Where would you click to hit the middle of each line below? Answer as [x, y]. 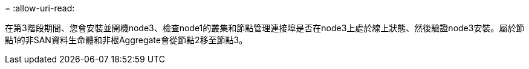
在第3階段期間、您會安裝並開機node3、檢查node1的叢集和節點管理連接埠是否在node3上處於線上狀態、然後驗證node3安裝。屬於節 [265, 28]
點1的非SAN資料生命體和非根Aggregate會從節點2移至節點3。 [126, 40]
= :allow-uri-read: [40, 8]
